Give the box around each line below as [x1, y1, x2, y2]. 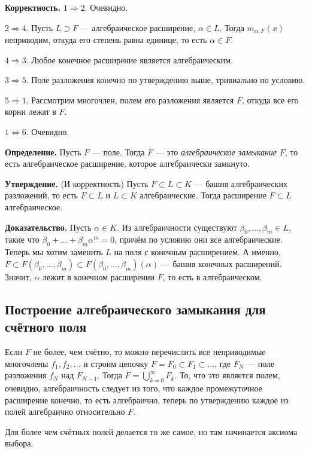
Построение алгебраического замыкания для [5, 299, 266, 318]
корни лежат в [5, 105, 56, 118]
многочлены [5, 357, 49, 369]
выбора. [5, 437, 34, 449]
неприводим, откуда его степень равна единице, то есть [5, 33, 207, 46]
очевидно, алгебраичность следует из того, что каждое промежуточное [5, 381, 262, 394]
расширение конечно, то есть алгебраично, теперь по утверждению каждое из [5, 393, 289, 406]
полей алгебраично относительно [5, 405, 125, 418]
